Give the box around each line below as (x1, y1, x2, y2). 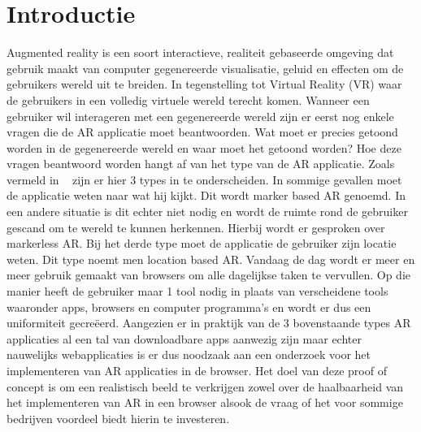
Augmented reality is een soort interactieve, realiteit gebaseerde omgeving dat (7, 44, 394, 61)
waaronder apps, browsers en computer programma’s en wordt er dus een (7, 298, 371, 315)
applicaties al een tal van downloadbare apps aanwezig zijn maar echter (7, 330, 362, 347)
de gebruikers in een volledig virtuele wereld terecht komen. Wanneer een (7, 91, 370, 108)
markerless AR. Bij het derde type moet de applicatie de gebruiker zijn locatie (7, 235, 397, 252)
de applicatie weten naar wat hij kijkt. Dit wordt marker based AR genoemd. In (7, 187, 406, 204)
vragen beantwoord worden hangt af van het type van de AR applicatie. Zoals (7, 155, 395, 172)
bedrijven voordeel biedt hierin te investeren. (7, 409, 230, 426)
